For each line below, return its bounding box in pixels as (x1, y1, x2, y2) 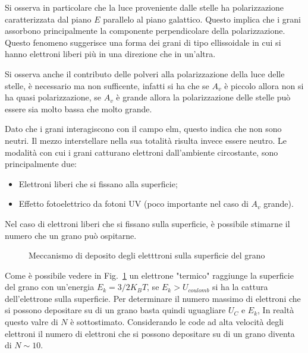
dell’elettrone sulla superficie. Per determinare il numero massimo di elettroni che (5, 292, 301, 304)
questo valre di (5, 316, 58, 328)
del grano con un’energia (5, 280, 95, 293)
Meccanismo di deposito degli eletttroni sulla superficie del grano (29, 249, 265, 261)
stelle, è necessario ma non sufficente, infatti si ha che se (5, 79, 209, 92)
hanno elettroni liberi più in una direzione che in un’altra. (5, 48, 216, 60)
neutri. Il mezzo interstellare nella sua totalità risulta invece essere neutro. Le (5, 134, 287, 146)
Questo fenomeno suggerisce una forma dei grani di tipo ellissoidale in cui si (5, 36, 281, 48)
